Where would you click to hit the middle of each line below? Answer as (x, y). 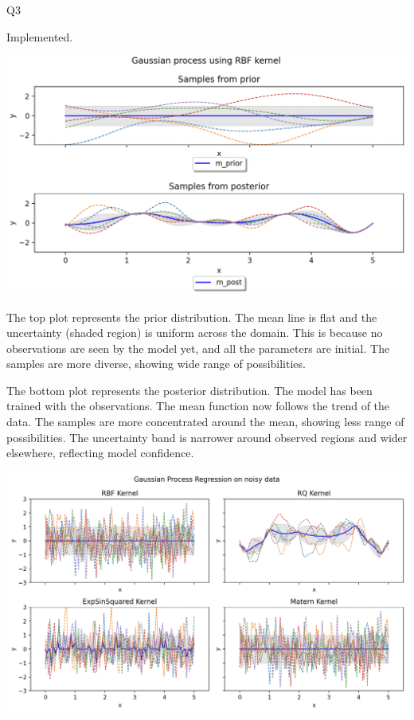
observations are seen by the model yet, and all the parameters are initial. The (198, 348)
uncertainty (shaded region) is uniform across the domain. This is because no (195, 333)
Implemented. (40, 36)
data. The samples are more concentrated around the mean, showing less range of (205, 422)
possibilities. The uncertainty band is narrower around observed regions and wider (207, 437)
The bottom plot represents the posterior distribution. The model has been (189, 390)
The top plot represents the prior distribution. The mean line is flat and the (192, 317)
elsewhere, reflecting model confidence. (100, 453)
